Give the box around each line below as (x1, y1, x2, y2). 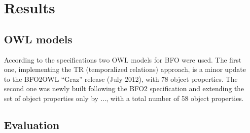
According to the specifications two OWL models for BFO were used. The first (4, 54, 242, 65)
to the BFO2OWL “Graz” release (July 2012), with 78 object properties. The (4, 73, 238, 84)
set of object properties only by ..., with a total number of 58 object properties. (4, 93, 244, 103)
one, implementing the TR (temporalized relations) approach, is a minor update (4, 64, 246, 74)
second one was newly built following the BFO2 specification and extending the (4, 83, 244, 94)
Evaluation (4, 117, 60, 132)
